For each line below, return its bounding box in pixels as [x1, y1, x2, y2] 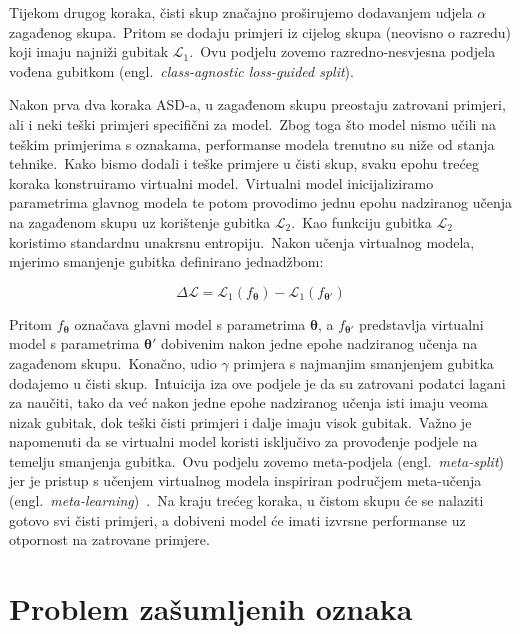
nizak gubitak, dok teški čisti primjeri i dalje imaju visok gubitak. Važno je [9, 411, 472, 432]
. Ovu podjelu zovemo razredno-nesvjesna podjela [189, 41, 496, 62]
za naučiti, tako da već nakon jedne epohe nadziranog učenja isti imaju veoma [9, 392, 488, 413]
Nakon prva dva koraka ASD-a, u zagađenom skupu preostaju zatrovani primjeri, [9, 94, 506, 115]
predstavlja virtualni [359, 313, 484, 334]
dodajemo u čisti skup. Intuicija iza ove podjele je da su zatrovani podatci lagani [9, 372, 506, 393]
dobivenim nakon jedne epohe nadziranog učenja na [161, 333, 478, 354]
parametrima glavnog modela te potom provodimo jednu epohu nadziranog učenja [9, 192, 513, 213]
